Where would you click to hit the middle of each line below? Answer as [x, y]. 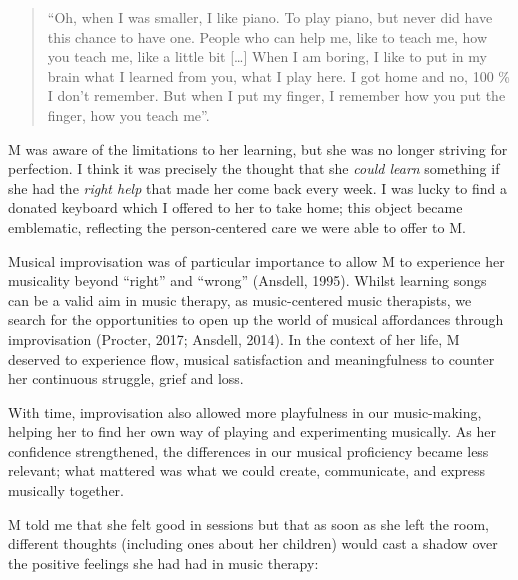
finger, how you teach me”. [128, 114]
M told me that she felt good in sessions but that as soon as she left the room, [248, 523]
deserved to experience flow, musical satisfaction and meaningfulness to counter [251, 358]
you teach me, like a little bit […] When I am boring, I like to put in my [267, 56]
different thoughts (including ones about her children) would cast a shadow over [253, 543]
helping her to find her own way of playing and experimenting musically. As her [252, 431]
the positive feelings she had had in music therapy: [163, 562]
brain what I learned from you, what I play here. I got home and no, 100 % [278, 75]
